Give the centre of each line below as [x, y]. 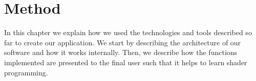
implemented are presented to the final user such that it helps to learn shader [126, 62]
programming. [26, 72]
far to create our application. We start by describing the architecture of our [123, 42]
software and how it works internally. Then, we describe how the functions [121, 52]
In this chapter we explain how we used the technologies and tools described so [128, 32]
